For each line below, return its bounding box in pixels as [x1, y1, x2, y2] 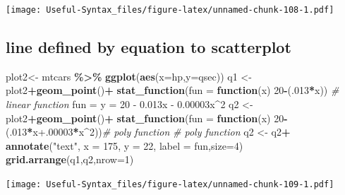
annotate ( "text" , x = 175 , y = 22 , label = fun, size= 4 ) [6, 138, 243, 153]
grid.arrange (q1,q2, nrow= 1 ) [6, 152, 134, 167]
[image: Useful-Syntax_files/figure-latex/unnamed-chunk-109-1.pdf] [6, 179, 334, 190]
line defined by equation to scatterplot [6, 36, 291, 58]
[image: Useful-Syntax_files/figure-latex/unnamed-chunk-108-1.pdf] [6, 5, 334, 15]
